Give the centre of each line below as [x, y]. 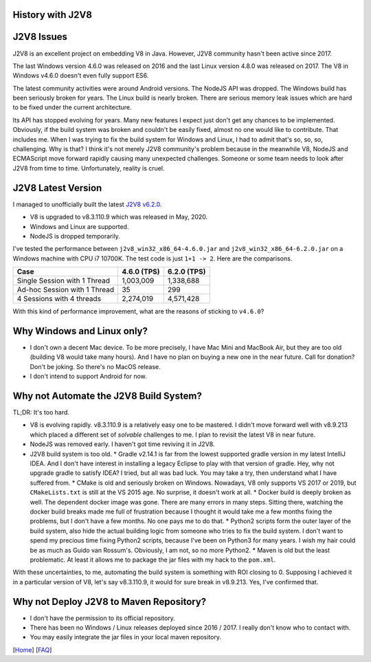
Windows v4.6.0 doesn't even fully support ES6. [81, 76]
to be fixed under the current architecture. [72, 107]
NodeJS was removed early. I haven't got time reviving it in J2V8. [122, 444]
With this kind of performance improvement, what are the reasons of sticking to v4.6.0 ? [138, 311]
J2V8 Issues [40, 37]
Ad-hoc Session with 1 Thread [66, 290]
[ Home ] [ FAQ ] [32, 650]
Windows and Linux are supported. [79, 226]
